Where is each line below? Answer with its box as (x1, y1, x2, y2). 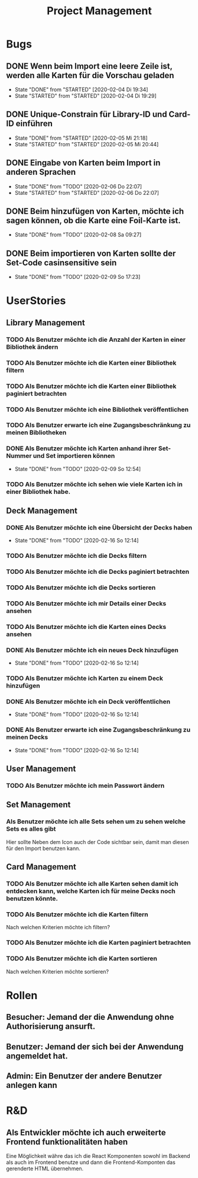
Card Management (6, 862, 77, 872)
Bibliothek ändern (6, 342, 59, 351)
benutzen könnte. (6, 894, 58, 903)
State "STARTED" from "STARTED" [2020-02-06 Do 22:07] (14, 189, 160, 196)
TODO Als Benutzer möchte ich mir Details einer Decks (6, 599, 167, 608)
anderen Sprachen (6, 167, 76, 177)
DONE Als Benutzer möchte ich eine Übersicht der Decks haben (6, 523, 193, 531)
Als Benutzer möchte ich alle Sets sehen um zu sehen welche (6, 817, 186, 826)
